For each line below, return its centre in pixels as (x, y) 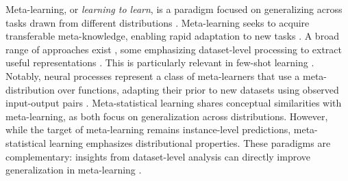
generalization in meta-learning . (74, 170)
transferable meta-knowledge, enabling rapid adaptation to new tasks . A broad (172, 36)
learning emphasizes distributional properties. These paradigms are (190, 142)
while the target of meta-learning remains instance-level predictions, (148, 129)
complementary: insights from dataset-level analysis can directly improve (158, 156)
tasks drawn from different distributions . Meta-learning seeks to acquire (158, 22)
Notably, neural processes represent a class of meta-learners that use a (153, 75)
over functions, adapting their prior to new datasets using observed (198, 89)
